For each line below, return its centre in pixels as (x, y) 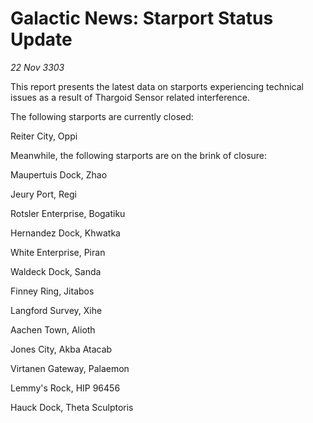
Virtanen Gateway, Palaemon (70, 368)
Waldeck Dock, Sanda (56, 271)
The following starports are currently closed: (102, 116)
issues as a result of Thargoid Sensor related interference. (130, 97)
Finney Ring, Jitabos (52, 291)
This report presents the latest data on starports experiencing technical (157, 86)
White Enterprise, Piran (58, 252)
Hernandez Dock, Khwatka (65, 233)
